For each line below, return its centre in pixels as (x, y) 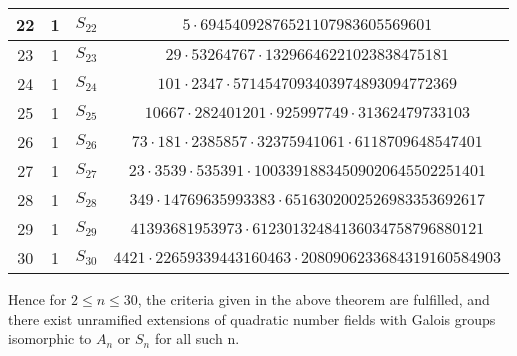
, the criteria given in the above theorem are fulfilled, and (313, 299)
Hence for (37, 299)
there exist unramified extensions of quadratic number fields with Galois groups (252, 318)
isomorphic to (50, 338)
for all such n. (197, 338)
